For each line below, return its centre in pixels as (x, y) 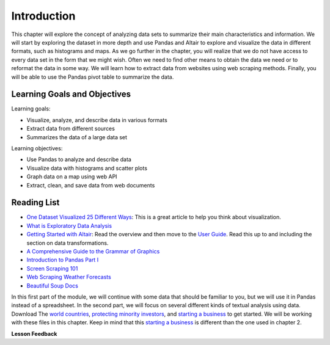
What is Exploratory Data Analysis (69, 225)
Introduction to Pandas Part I (63, 260)
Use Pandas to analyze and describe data (79, 159)
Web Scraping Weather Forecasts (69, 277)
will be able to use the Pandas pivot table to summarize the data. (93, 77)
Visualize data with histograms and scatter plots (87, 168)
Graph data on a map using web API (72, 176)
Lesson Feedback (34, 333)
